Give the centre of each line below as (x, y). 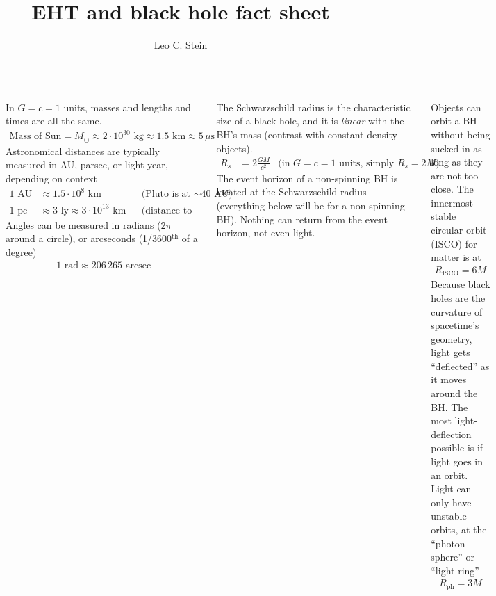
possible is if (457, 448)
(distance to (167, 210)
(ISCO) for (454, 243)
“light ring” (455, 570)
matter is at (456, 257)
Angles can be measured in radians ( (83, 224)
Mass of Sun (35, 137)
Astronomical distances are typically (83, 151)
